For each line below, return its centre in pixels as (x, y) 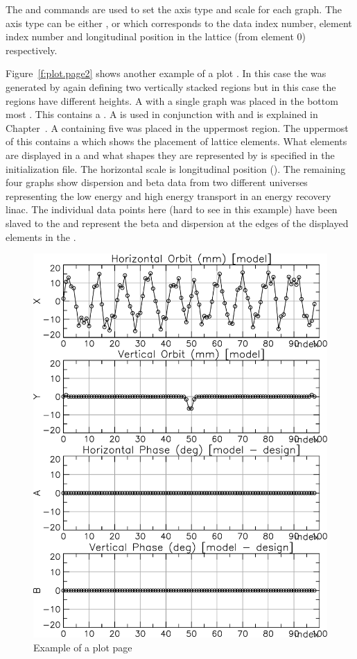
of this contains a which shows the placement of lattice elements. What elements (176, 141)
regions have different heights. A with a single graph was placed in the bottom (172, 100)
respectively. (32, 50)
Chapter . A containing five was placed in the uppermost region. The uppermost (177, 127)
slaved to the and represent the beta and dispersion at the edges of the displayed (177, 223)
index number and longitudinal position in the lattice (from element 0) (156, 36)
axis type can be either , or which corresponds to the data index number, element (179, 23)
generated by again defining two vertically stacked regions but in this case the (171, 86)
